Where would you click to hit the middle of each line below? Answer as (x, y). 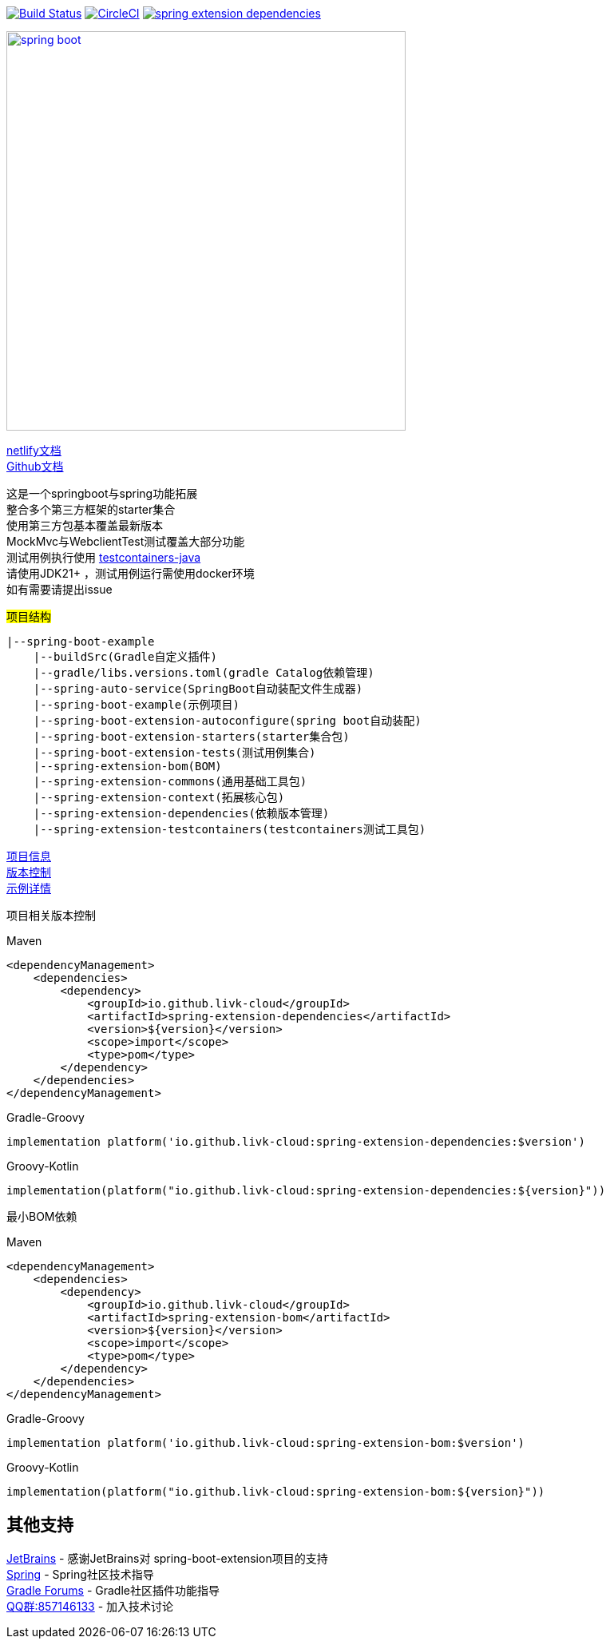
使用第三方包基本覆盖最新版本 (85, 525)
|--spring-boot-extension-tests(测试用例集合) (174, 753)
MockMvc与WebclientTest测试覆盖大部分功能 (126, 541)
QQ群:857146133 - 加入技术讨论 (90, 1606)
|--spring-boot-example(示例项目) (137, 705)
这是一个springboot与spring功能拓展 (102, 493)
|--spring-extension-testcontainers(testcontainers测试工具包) (230, 829)
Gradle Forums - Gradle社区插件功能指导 (113, 1590)
